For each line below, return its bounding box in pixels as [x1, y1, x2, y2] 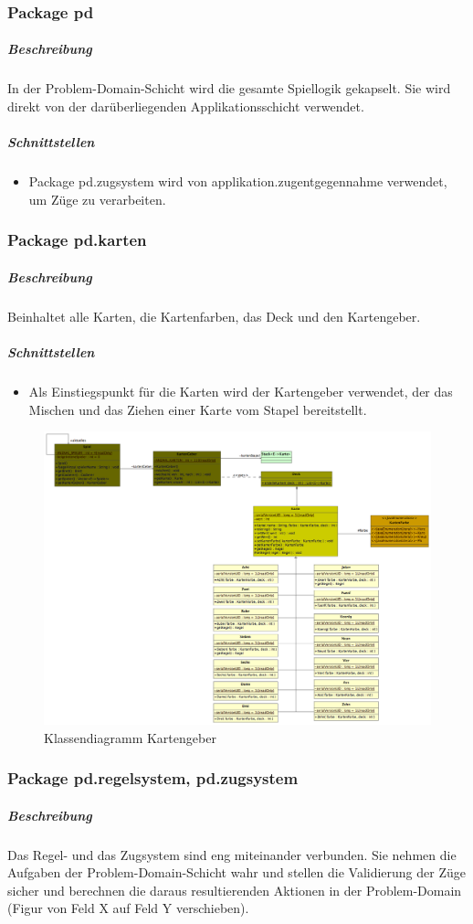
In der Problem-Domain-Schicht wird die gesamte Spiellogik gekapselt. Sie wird [7, 79, 451, 98]
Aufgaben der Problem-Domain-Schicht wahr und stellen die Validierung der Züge [7, 863, 466, 882]
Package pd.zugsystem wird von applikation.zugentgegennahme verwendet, [28, 172, 447, 191]
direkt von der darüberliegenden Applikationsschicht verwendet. [7, 97, 364, 115]
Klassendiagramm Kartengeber [44, 728, 216, 747]
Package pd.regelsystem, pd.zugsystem [7, 767, 299, 790]
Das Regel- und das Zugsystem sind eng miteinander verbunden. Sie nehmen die [7, 844, 457, 864]
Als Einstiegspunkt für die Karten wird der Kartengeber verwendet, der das [28, 381, 453, 400]
